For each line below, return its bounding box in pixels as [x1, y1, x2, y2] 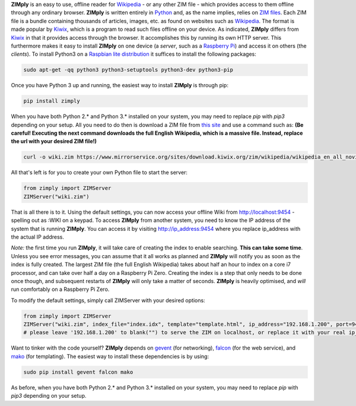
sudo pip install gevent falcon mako [23, 369, 133, 375]
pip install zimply [23, 98, 80, 104]
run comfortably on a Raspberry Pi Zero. [11, 286, 110, 293]
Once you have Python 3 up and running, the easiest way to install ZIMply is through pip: [11, 82, 228, 89]
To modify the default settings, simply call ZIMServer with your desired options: [11, 297, 205, 304]
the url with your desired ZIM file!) [11, 138, 97, 145]
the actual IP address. [11, 233, 65, 240]
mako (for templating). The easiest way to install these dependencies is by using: [11, 353, 209, 360]
